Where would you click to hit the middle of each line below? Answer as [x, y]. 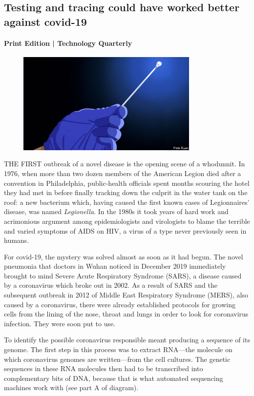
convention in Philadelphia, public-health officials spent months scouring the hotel [127, 183]
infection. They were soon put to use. [60, 323]
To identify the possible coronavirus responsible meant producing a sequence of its [127, 340]
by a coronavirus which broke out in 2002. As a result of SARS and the [111, 285]
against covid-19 [45, 21]
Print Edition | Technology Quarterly [68, 43]
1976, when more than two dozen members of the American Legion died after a [123, 173]
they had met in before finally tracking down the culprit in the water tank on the [126, 192]
